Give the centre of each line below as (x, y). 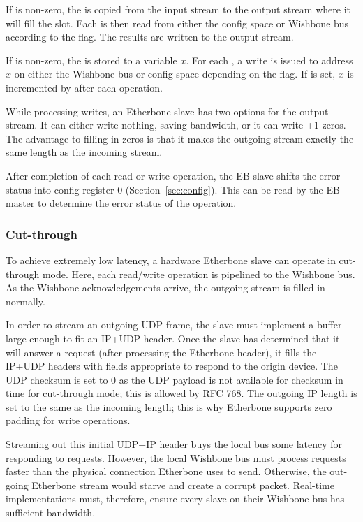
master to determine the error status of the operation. (121, 203)
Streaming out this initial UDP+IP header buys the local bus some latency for (174, 444)
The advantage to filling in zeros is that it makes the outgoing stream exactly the (180, 138)
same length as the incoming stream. (84, 152)
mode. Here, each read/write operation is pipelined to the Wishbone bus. (199, 274)
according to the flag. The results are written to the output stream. (150, 37)
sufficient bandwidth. (51, 513)
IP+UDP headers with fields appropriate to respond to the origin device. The (172, 366)
